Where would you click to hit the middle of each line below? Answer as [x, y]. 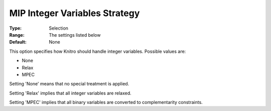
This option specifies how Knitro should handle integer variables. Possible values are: [98, 51]
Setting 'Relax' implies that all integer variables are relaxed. [70, 93]
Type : [16, 28]
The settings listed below [75, 35]
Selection [59, 28]
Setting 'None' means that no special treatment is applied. [69, 84]
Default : [18, 42]
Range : [17, 35]
